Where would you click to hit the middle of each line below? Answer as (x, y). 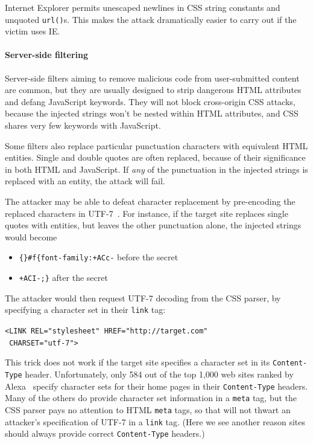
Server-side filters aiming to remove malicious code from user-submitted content (152, 78)
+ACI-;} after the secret (63, 278)
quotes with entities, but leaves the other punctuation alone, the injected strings (153, 225)
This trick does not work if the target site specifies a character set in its (138, 362)
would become (31, 236)
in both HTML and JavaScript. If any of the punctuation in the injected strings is (156, 169)
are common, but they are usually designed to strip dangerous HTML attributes (153, 90)
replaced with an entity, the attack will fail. (85, 181)
